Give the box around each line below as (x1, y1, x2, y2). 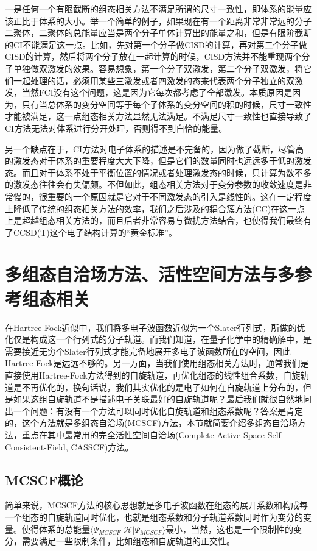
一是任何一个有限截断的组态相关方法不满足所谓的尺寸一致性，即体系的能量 (5, 2, 303, 15)
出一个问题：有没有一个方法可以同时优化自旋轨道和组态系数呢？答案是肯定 (5, 404, 303, 417)
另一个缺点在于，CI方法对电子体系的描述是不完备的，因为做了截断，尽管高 (5, 142, 304, 155)
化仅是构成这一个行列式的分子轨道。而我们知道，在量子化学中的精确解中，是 (5, 333, 312, 346)
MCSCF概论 (5, 470, 83, 489)
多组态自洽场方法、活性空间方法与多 (5, 261, 295, 286)
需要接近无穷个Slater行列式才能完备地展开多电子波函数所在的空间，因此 (5, 344, 291, 357)
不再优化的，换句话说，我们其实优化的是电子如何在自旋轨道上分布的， (21, 380, 303, 393)
